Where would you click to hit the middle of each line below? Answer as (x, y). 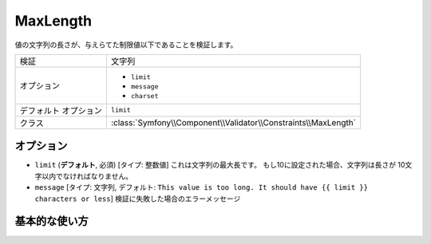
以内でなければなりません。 (87, 176)
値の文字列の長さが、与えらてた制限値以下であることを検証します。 (126, 45)
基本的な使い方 (51, 221)
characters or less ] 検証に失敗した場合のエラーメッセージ (138, 199)
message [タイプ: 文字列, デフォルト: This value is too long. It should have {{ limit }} (202, 187)
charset (144, 96)
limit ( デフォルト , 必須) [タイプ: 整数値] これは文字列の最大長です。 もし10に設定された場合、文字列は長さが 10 (220, 165)
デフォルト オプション (61, 110)
